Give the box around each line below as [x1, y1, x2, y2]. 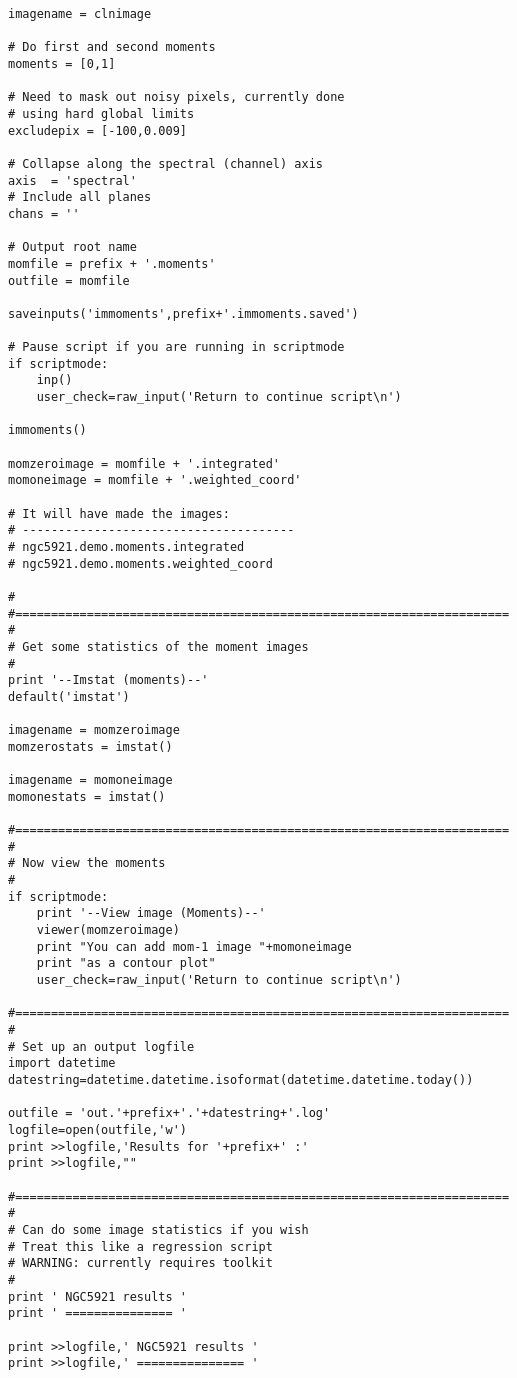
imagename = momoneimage [8, 773, 173, 788]
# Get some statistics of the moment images [8, 639, 309, 654]
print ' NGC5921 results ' [8, 1289, 187, 1304]
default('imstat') [8, 689, 130, 704]
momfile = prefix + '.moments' [8, 256, 216, 271]
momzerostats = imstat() [8, 739, 173, 754]
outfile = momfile [8, 273, 130, 288]
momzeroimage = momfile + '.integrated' [8, 456, 281, 471]
